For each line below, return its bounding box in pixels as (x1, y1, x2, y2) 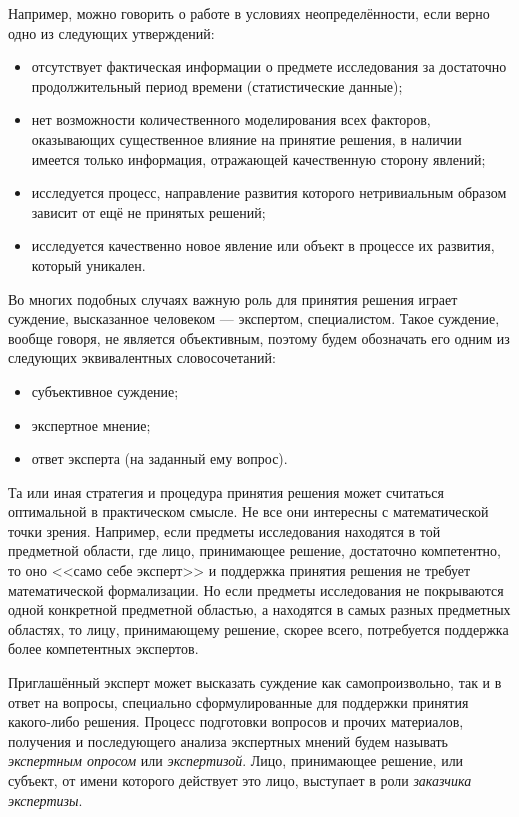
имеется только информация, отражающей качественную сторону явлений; (31, 148, 486, 169)
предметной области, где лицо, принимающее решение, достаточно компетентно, (8, 540, 501, 561)
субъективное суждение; (31, 380, 179, 401)
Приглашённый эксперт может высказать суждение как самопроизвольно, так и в (8, 672, 502, 693)
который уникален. (31, 254, 146, 275)
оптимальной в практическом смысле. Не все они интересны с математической (8, 501, 489, 522)
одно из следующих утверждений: (8, 22, 215, 43)
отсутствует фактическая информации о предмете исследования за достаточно (31, 56, 507, 77)
